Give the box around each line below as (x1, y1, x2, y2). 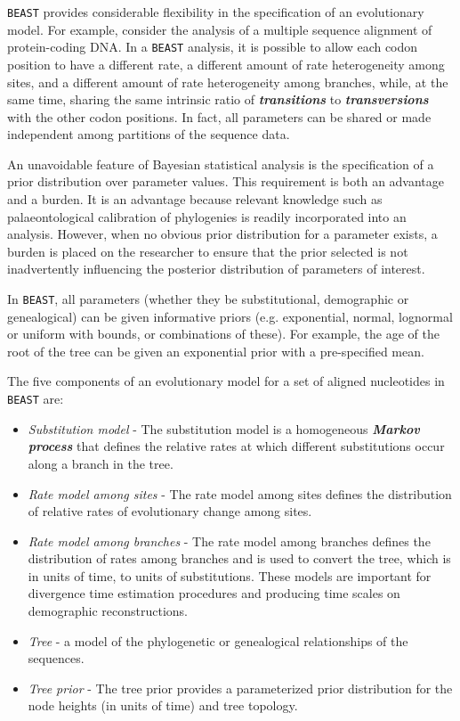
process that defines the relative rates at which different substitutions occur (28, 437, 445, 455)
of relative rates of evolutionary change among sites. (28, 502, 312, 520)
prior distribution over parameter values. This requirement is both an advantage (7, 172, 445, 191)
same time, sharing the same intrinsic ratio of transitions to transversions (7, 90, 429, 109)
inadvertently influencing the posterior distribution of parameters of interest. (7, 259, 425, 278)
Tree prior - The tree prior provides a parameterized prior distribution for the (28, 678, 453, 697)
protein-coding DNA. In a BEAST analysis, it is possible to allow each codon (7, 37, 418, 56)
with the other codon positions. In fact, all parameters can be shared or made (7, 107, 432, 126)
